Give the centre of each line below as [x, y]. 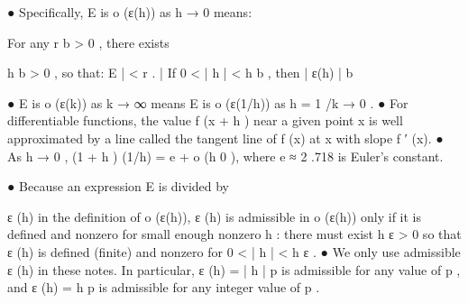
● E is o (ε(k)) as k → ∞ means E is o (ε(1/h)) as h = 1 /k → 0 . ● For [208, 102]
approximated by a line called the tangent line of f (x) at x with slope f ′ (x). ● [225, 138]
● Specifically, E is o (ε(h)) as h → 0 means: [130, 12]
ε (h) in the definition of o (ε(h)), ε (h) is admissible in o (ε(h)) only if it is [215, 216]
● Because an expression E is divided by [119, 186]
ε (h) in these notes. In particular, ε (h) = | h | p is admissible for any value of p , [234, 269]
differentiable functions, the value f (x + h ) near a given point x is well [205, 120]
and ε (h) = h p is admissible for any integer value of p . [164, 287]
